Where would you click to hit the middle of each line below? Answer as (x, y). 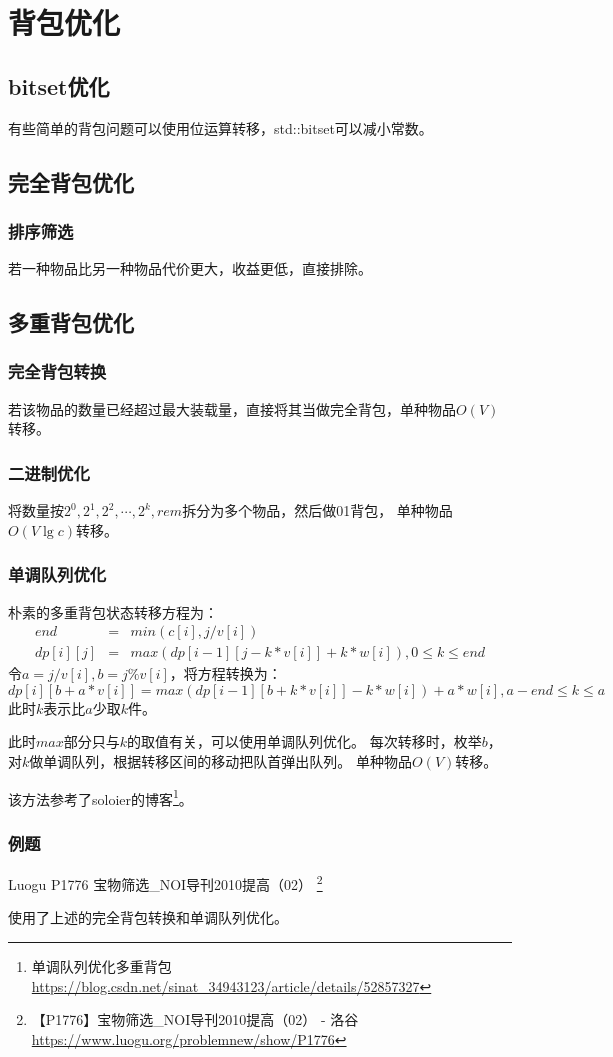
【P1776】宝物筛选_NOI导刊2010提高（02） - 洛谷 (195, 1019)
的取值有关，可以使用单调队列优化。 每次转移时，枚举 (304, 741)
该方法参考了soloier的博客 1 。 (100, 797)
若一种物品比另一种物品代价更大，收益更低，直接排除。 (190, 268)
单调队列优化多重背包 (101, 965)
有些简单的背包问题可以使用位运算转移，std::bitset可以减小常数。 (220, 127)
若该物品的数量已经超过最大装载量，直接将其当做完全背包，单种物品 (232, 408)
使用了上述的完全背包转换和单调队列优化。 (148, 917)
